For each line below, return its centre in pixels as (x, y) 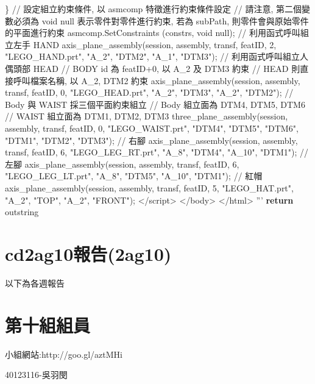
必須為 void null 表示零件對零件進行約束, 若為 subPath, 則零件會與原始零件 (161, 20)
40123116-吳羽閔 (36, 375)
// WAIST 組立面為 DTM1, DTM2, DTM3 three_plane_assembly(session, (147, 116)
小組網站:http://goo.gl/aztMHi (64, 354)
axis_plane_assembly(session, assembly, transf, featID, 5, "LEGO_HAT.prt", (149, 187)
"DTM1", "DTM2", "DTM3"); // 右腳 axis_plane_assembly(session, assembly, (151, 140)
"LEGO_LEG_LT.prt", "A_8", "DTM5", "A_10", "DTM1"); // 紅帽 (134, 176)
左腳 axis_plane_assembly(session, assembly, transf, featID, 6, (122, 164)
